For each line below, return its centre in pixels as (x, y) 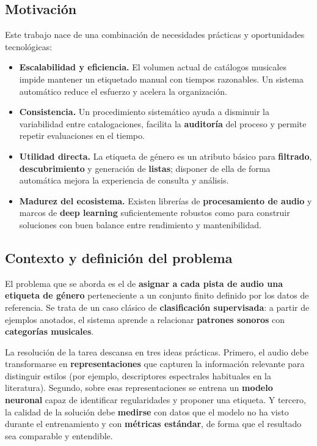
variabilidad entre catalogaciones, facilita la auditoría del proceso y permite (163, 123)
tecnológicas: (29, 46)
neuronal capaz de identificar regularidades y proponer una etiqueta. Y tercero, (155, 400)
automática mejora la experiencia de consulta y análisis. (124, 180)
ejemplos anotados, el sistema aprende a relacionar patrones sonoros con (145, 319)
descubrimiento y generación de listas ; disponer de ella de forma (145, 168)
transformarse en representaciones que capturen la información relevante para (155, 364)
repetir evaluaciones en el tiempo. (82, 136)
